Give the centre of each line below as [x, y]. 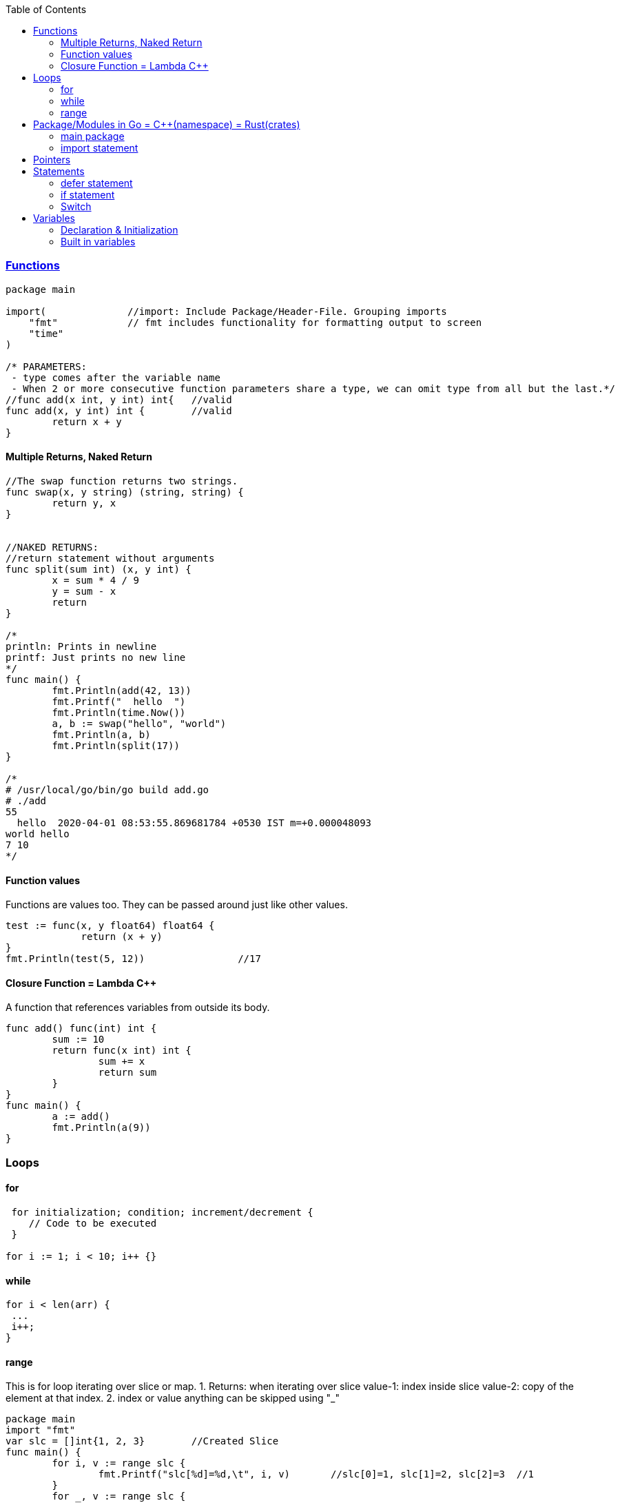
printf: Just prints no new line [96, 657]
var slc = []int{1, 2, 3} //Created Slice [142, 1441]
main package [93, 136]
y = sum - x [84, 591]
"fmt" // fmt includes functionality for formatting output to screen [255, 322]
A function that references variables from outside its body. [138, 1008]
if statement [88, 195]
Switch [76, 206]
